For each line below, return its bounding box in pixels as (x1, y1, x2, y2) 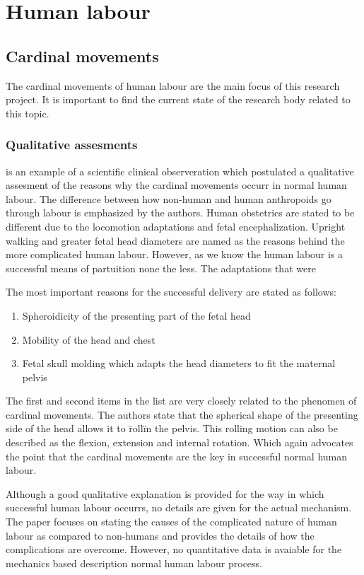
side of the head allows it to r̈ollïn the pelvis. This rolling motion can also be (6, 421, 338, 436)
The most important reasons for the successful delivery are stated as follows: (6, 284, 336, 299)
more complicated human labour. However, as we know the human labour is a (6, 247, 344, 262)
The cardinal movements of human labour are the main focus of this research (6, 78, 340, 93)
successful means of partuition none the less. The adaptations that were (6, 260, 316, 275)
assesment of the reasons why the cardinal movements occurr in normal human (6, 178, 347, 192)
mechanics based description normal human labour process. (6, 555, 262, 570)
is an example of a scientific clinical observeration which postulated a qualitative (6, 163, 354, 178)
